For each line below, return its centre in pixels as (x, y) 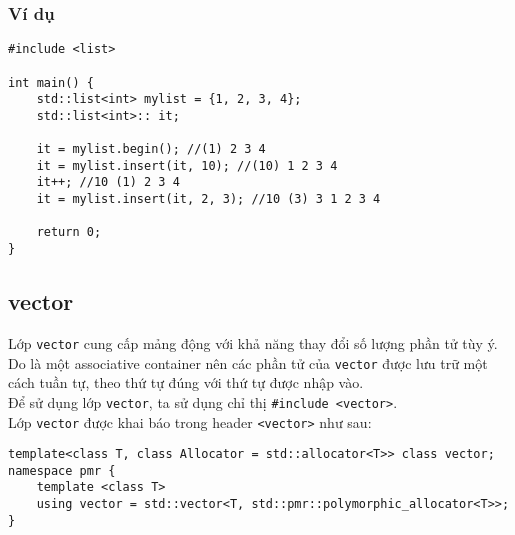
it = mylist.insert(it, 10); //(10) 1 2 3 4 (187, 165)
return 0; (69, 232)
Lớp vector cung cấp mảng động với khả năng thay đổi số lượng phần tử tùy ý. (253, 342)
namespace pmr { (62, 470)
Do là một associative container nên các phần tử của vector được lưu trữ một (248, 362)
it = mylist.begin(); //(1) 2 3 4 (151, 149)
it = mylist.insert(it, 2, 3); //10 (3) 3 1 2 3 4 (208, 199)
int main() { (51, 82)
